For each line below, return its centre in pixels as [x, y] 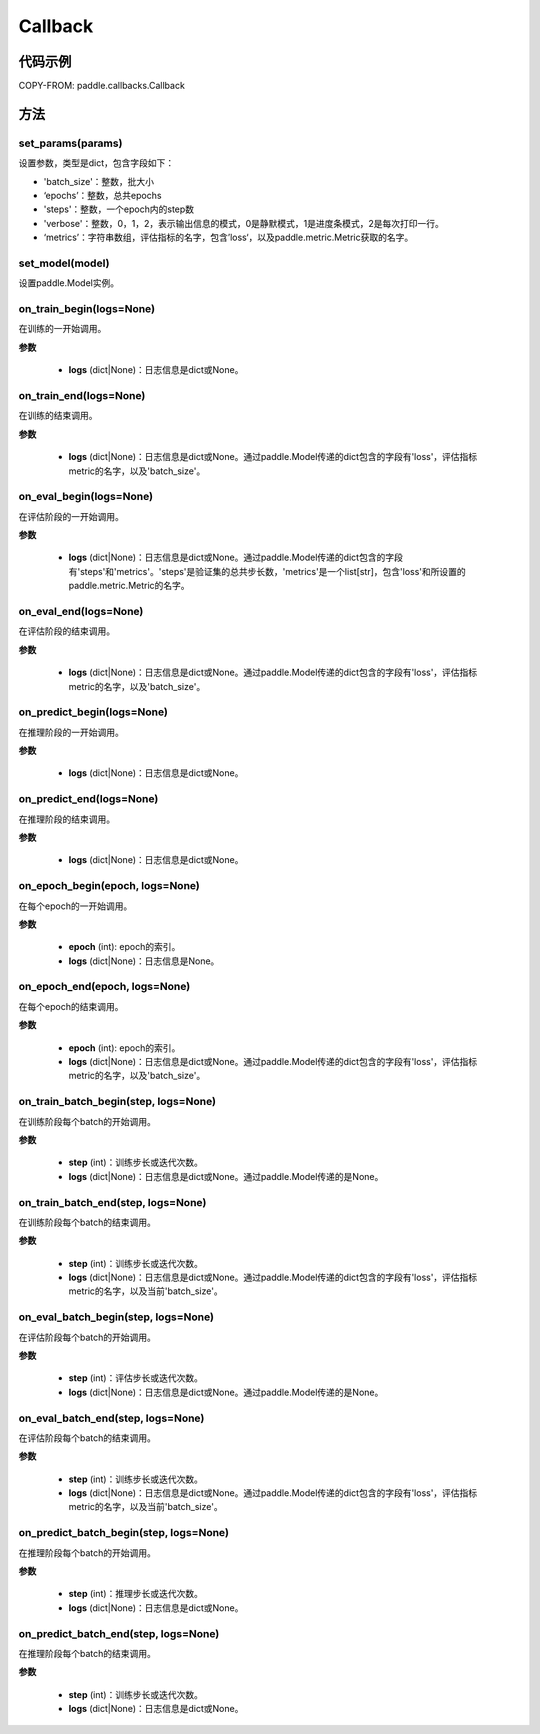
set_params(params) [70, 143]
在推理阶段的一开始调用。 [71, 732]
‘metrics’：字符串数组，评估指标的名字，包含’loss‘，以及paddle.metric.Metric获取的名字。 [228, 237]
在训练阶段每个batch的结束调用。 [87, 1222]
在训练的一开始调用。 [62, 329]
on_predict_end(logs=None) [88, 799]
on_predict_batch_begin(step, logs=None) [124, 1533]
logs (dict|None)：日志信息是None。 [144, 961]
